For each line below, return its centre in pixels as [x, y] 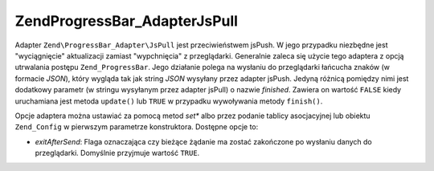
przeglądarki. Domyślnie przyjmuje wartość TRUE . [117, 153]
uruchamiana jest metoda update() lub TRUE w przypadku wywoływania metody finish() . [169, 101]
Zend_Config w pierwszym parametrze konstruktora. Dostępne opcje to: [137, 127]
